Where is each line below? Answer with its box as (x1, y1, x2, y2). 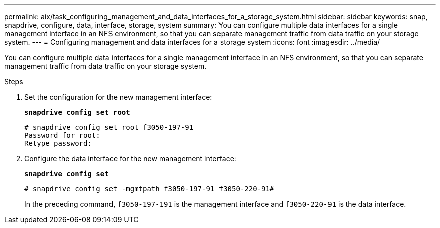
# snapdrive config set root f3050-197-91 (24, 123, 194, 131)
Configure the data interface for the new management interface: (24, 154, 236, 163)
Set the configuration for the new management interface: (24, 93, 212, 101)
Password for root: (24, 131, 100, 139)
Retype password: (24, 139, 92, 147)
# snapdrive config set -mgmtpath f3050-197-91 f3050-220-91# (24, 185, 274, 193)
